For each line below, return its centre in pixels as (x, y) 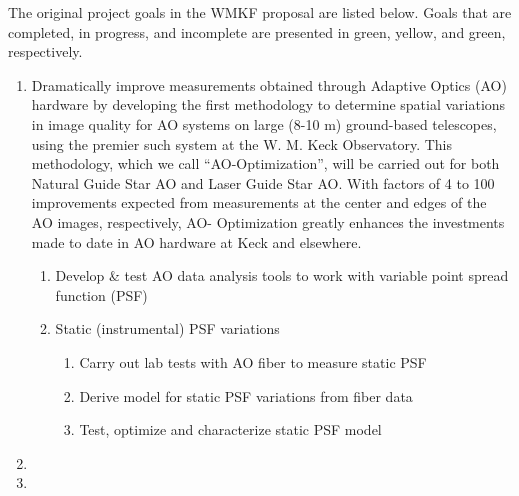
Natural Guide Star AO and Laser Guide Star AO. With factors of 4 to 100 (263, 182)
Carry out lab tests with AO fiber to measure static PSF (253, 361)
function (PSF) (101, 294)
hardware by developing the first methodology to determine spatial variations (268, 104)
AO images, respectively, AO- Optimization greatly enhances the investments (268, 221)
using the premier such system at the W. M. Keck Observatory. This (241, 143)
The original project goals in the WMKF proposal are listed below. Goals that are (260, 12)
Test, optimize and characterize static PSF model (230, 429)
